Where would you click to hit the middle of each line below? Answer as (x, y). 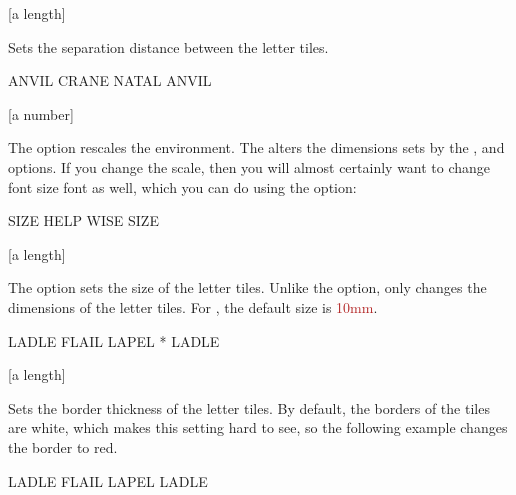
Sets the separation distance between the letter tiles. (168, 46)
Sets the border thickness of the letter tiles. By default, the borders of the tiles (249, 407)
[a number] (41, 113)
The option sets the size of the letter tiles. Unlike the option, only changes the (247, 287)
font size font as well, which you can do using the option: (182, 186)
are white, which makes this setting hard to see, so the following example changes (258, 427)
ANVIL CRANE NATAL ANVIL (110, 80)
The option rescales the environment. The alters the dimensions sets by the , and (256, 147)
